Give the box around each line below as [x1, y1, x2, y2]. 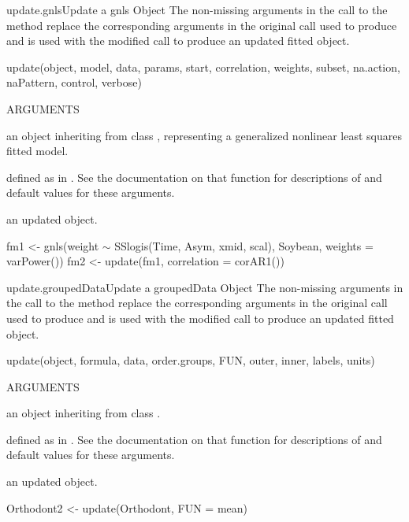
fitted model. [6, 143, 69, 159]
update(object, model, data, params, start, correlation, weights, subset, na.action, [6, 58, 400, 75]
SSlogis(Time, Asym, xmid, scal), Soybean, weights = [114, 237, 374, 254]
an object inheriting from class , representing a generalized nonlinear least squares [6, 127, 403, 143]
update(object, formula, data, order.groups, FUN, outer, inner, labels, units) [6, 352, 375, 368]
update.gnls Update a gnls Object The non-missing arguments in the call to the [6, 2, 388, 17]
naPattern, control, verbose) [6, 74, 142, 91]
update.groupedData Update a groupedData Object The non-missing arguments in [6, 279, 403, 295]
